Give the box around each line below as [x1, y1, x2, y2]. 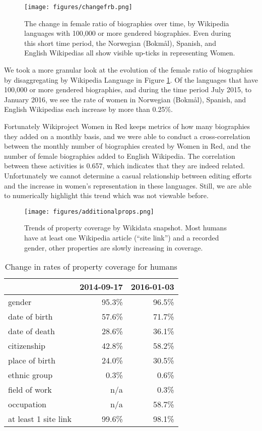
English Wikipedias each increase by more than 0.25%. [4, 104, 173, 114]
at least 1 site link [8, 413, 72, 425]
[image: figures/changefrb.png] [24, 4, 133, 11]
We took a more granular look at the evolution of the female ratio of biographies [4, 65, 253, 75]
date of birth [8, 311, 53, 323]
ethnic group [8, 369, 53, 381]
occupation [8, 398, 47, 410]
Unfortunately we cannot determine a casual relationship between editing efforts [4, 170, 252, 180]
